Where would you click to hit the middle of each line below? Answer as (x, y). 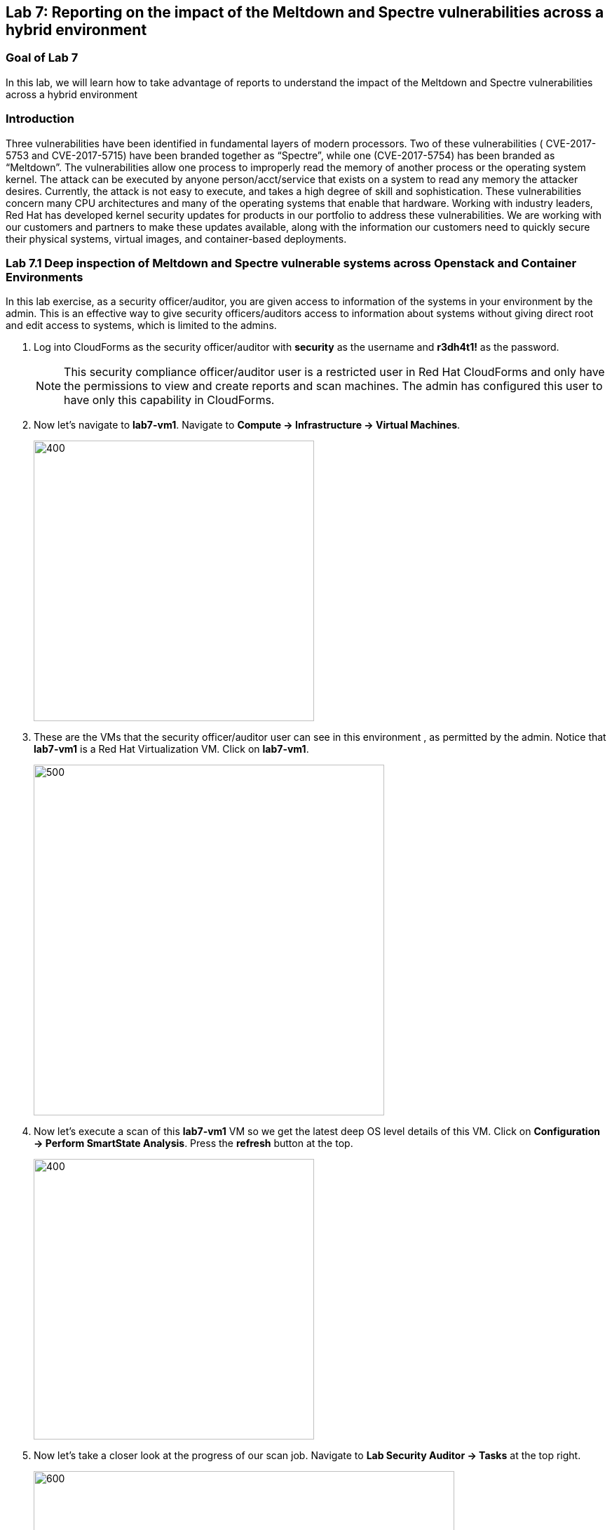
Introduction (40, 119)
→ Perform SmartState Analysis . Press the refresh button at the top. (193, 1143)
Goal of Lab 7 (42, 58)
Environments (45, 277)
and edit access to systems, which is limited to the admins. (141, 326)
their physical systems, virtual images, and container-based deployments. (176, 239)
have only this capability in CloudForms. (169, 400)
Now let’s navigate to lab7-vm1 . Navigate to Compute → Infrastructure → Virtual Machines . (247, 425)
